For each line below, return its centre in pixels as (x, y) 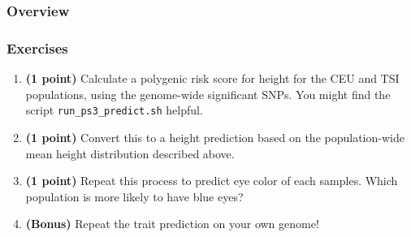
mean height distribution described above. (130, 153)
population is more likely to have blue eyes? (134, 196)
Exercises (37, 47)
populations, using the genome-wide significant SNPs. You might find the (208, 94)
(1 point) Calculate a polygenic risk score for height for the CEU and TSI (212, 78)
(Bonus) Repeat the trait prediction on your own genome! (172, 224)
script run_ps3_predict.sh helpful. (114, 110)
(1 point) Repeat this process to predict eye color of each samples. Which (212, 181)
